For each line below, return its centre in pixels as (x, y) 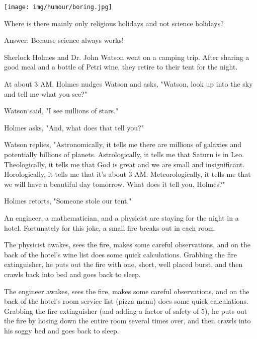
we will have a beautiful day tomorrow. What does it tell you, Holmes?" (115, 184)
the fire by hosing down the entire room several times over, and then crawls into (127, 321)
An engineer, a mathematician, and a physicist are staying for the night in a (121, 217)
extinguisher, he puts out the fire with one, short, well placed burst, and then (123, 264)
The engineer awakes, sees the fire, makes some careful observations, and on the (127, 291)
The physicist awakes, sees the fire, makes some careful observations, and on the (127, 245)
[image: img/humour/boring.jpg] (58, 7)
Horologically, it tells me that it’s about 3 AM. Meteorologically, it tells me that (127, 174)
